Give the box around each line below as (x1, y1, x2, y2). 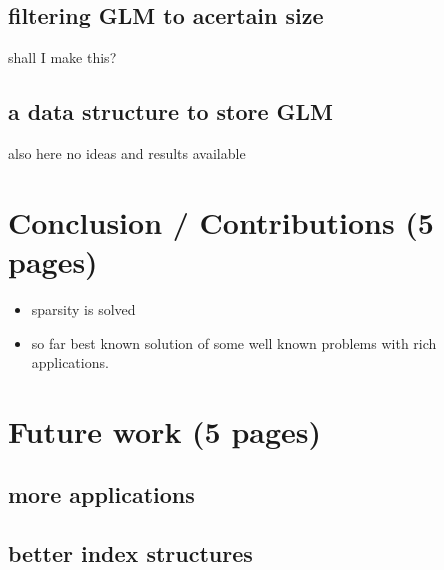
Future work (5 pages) (8, 410, 322, 451)
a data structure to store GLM (8, 96, 334, 127)
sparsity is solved (31, 298, 136, 319)
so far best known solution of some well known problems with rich (31, 332, 437, 353)
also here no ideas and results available (8, 143, 246, 163)
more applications (8, 479, 195, 510)
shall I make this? (8, 47, 117, 68)
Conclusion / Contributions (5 (8, 201, 434, 242)
